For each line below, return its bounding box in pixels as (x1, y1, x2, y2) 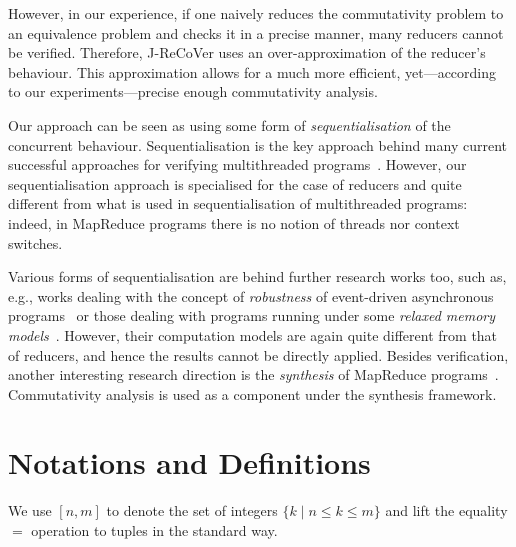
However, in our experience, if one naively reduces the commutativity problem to (8, 3, 504, 23)
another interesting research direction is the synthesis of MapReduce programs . (8, 364, 499, 385)
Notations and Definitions (8, 442, 371, 483)
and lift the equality (385, 500, 508, 521)
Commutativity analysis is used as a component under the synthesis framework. (8, 383, 497, 404)
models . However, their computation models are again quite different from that (8, 324, 498, 345)
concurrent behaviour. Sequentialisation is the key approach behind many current (8, 134, 507, 155)
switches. (8, 232, 63, 253)
